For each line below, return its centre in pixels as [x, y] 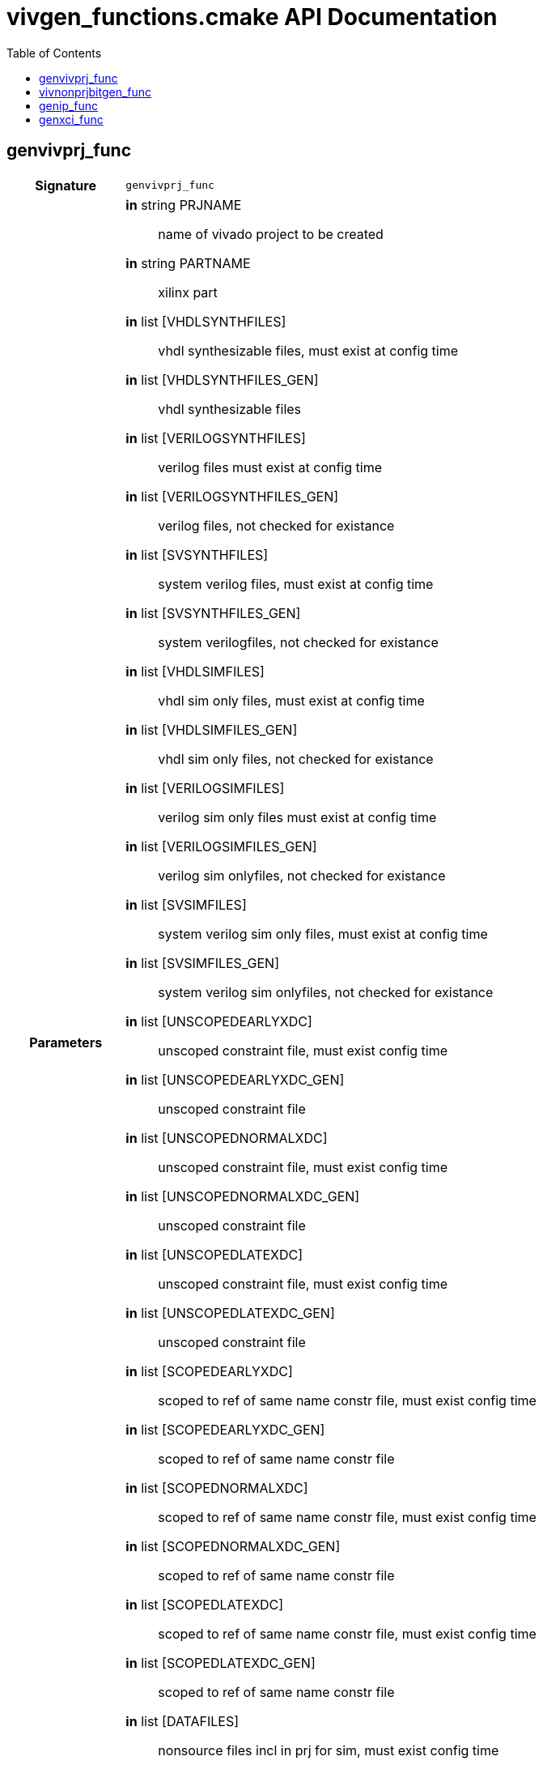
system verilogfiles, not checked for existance [298, 642]
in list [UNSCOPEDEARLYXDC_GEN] [235, 1079]
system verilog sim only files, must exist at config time [323, 934]
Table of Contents [54, 53]
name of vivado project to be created [271, 234]
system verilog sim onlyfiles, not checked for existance [326, 992]
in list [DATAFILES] [182, 1721]
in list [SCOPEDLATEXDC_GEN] [221, 1663]
